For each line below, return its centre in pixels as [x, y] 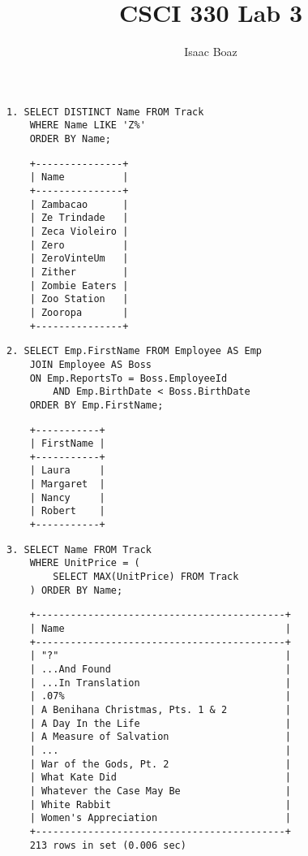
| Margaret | [67, 484]
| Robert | [67, 511]
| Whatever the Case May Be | [160, 791]
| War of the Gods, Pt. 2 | [160, 764]
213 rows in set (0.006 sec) [108, 845]
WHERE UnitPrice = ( [85, 563]
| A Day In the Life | [160, 723]
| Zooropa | [79, 312]
